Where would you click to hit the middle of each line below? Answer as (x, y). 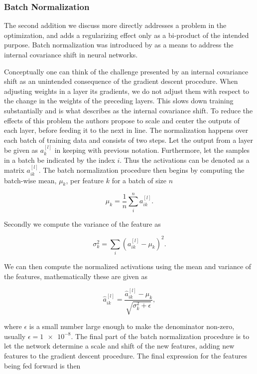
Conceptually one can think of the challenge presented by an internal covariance (126, 71)
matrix (14, 170)
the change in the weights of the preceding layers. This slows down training (119, 101)
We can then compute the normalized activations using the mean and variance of (128, 266)
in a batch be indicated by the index (60, 160)
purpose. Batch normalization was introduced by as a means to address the (119, 45)
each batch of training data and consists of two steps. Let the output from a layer (129, 140)
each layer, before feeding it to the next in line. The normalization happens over (126, 130)
